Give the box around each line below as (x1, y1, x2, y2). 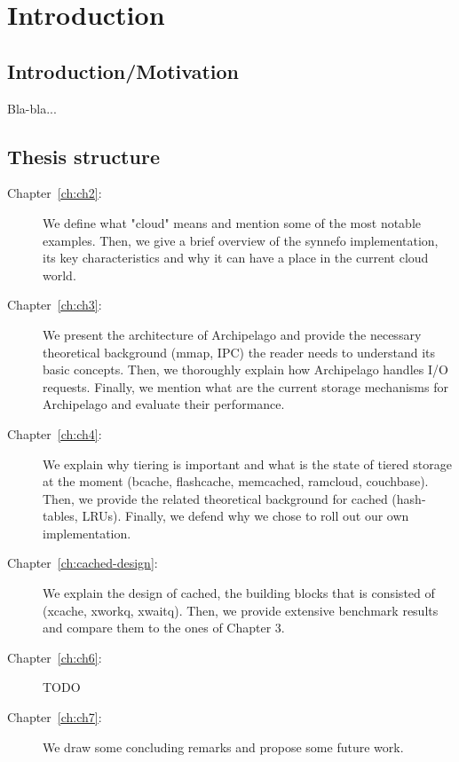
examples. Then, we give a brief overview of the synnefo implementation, (43, 231, 439, 249)
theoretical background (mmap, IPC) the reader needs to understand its (43, 342, 436, 361)
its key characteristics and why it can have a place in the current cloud (43, 248, 429, 267)
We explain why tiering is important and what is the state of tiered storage (43, 454, 452, 473)
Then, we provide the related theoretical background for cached (43, 489, 388, 507)
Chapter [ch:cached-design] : (7, 554, 158, 572)
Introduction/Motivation (7, 57, 240, 84)
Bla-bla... (7, 98, 57, 117)
